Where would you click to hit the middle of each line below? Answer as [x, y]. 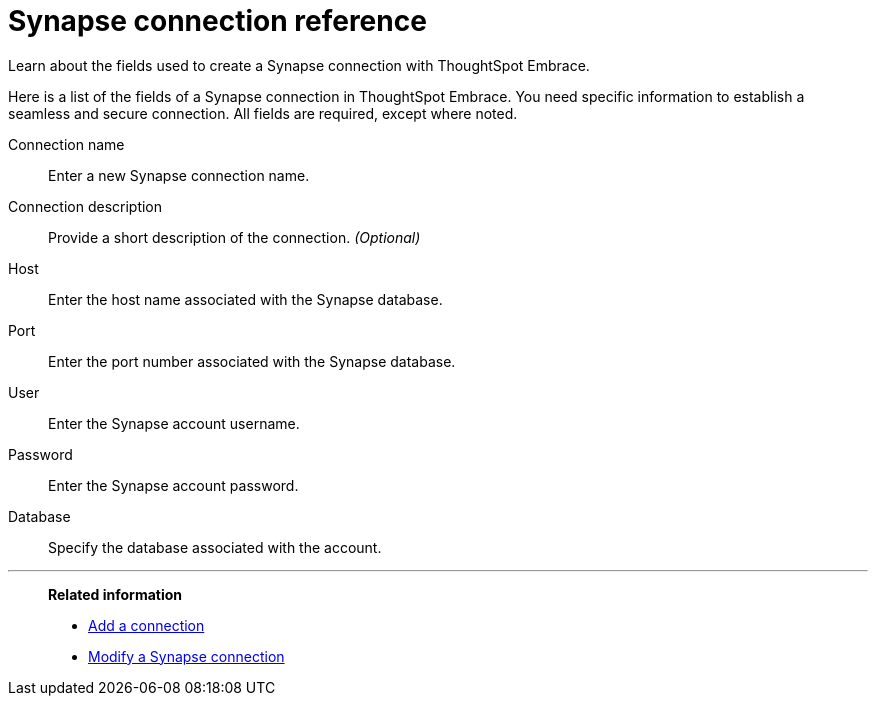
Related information [115, 594]
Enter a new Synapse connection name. [179, 175]
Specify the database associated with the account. [215, 547]
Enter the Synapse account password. [173, 485]
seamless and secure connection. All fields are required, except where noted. [263, 113]
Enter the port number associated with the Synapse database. [252, 361]
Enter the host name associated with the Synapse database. [245, 299]
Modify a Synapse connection [186, 656]
